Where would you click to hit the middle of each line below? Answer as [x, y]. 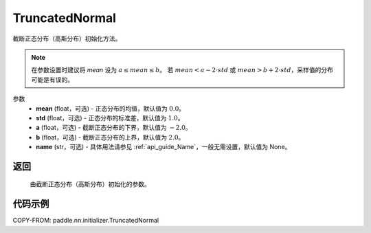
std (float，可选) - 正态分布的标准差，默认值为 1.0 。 [110, 118]
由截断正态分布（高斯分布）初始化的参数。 [90, 184]
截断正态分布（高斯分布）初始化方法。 [67, 38]
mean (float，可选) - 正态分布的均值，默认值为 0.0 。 [111, 108]
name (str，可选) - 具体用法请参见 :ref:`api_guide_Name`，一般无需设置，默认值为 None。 [164, 147]
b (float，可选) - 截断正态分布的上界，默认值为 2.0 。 [110, 137]
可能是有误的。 [52, 80]
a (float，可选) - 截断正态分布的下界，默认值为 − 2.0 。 [114, 128]
